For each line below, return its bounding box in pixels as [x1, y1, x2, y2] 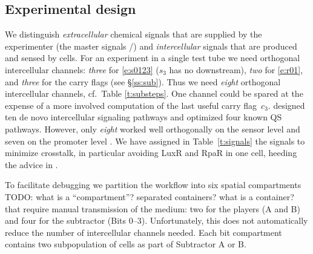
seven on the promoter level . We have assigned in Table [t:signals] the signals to [5, 134, 305, 147]
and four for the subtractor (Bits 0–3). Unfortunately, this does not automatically [5, 214, 308, 227]
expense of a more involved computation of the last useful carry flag [5, 99, 257, 111]
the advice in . [5, 158, 58, 171]
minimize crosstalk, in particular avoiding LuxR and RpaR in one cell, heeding [5, 146, 297, 159]
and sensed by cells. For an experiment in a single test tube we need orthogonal [5, 51, 300, 64]
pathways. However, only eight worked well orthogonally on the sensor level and [5, 122, 300, 135]
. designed [268, 99, 305, 111]
